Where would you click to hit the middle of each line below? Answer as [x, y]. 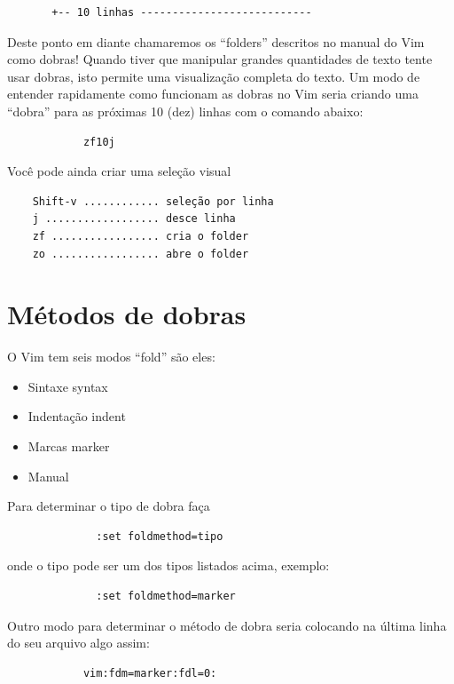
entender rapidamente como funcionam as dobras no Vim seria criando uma [213, 94]
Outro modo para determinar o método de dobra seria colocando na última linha [227, 625]
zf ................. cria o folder [141, 236]
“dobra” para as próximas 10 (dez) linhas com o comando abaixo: [185, 111]
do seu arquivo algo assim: [78, 643]
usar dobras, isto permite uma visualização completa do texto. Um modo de [214, 76]
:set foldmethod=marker [166, 596]
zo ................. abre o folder [141, 254]
